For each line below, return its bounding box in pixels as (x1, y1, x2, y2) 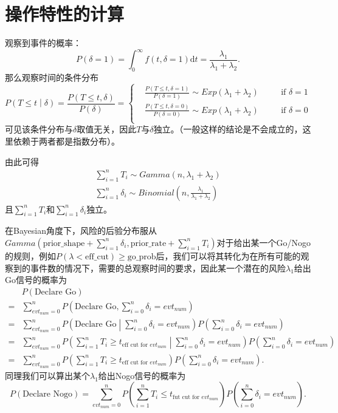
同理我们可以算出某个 (5, 369, 90, 381)
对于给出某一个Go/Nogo (216, 236, 311, 248)
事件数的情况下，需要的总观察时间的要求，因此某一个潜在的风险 (30, 261, 286, 274)
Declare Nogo (22, 390, 73, 399)
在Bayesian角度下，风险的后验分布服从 (5, 224, 157, 237)
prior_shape (43, 239, 85, 248)
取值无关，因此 (77, 123, 137, 135)
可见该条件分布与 (5, 123, 73, 135)
